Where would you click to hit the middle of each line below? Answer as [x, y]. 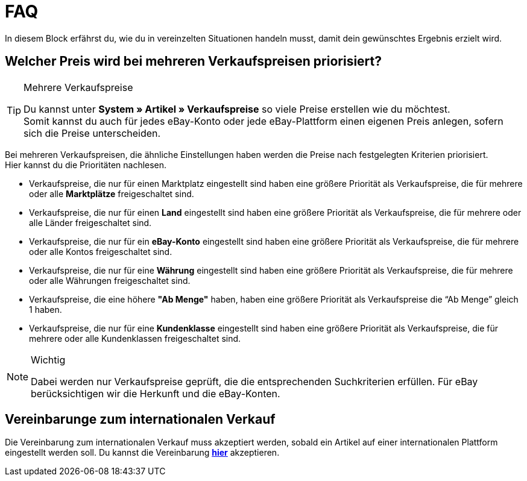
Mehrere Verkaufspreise [78, 87]
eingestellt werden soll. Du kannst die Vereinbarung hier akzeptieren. [142, 453]
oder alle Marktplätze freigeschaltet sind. [112, 193]
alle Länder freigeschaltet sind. [90, 222]
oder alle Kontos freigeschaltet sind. [101, 251]
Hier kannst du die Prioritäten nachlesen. [86, 165]
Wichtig [48, 360]
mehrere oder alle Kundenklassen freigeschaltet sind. [135, 338]
